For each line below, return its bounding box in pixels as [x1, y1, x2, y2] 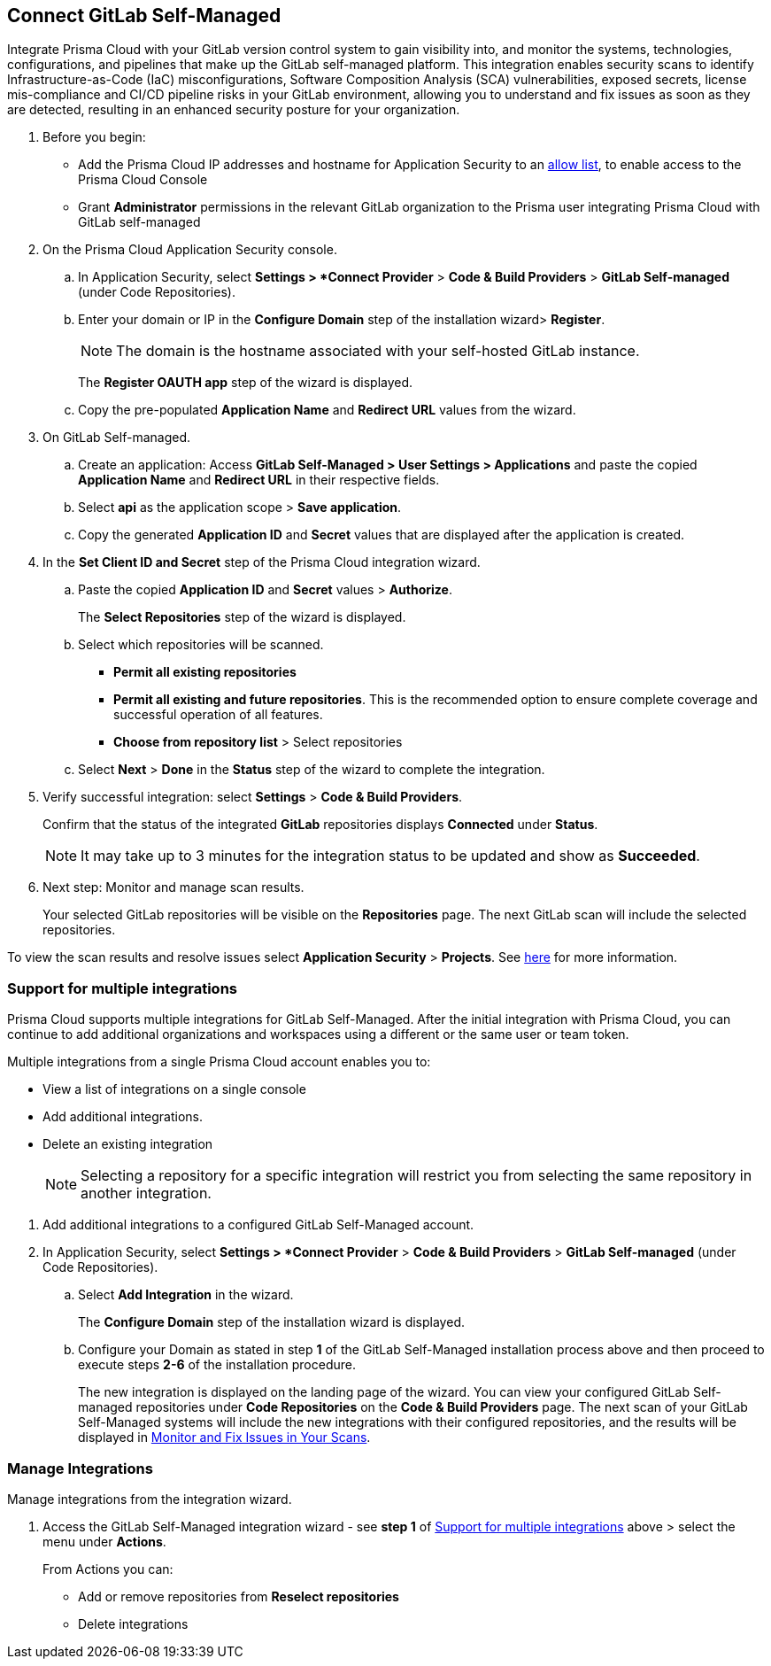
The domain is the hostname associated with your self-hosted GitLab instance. [116, 342, 640, 360]
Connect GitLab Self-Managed [7, 4, 281, 27]
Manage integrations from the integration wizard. [7, 1491, 292, 1507]
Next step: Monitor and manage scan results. [42, 879, 305, 895]
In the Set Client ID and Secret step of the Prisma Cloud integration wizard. [42, 554, 481, 570]
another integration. [81, 1184, 212, 1203]
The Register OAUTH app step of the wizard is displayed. [78, 375, 413, 391]
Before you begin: [42, 129, 146, 145]
